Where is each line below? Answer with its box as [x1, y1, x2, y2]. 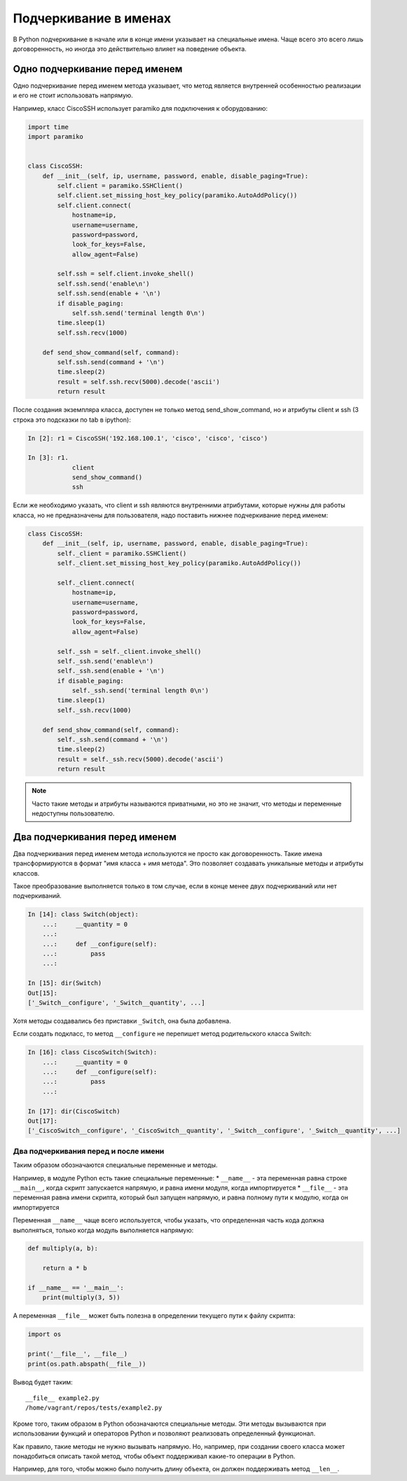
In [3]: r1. [27, 454, 69, 462]
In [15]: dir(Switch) [27, 979, 102, 987]
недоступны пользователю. [32, 809, 115, 818]
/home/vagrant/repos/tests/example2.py [25, 1404, 163, 1412]
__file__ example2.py [25, 1394, 99, 1402]
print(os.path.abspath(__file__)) [27, 1360, 146, 1368]
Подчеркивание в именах [13, 11, 172, 26]
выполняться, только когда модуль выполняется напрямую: [13, 1226, 194, 1234]
